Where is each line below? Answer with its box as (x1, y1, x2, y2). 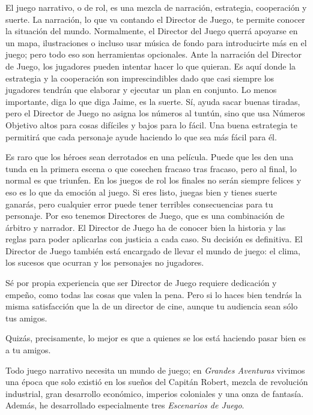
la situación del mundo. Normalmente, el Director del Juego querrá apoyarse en (5, 25, 298, 37)
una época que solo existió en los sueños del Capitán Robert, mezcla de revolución (5, 375, 308, 388)
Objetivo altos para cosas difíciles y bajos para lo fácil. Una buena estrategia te (5, 118, 297, 131)
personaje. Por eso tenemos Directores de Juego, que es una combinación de (5, 209, 285, 222)
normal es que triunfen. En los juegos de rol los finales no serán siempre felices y (5, 174, 302, 187)
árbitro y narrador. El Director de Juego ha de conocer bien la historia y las (5, 221, 286, 233)
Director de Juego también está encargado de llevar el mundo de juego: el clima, (5, 244, 300, 257)
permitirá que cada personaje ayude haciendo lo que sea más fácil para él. (5, 130, 277, 143)
